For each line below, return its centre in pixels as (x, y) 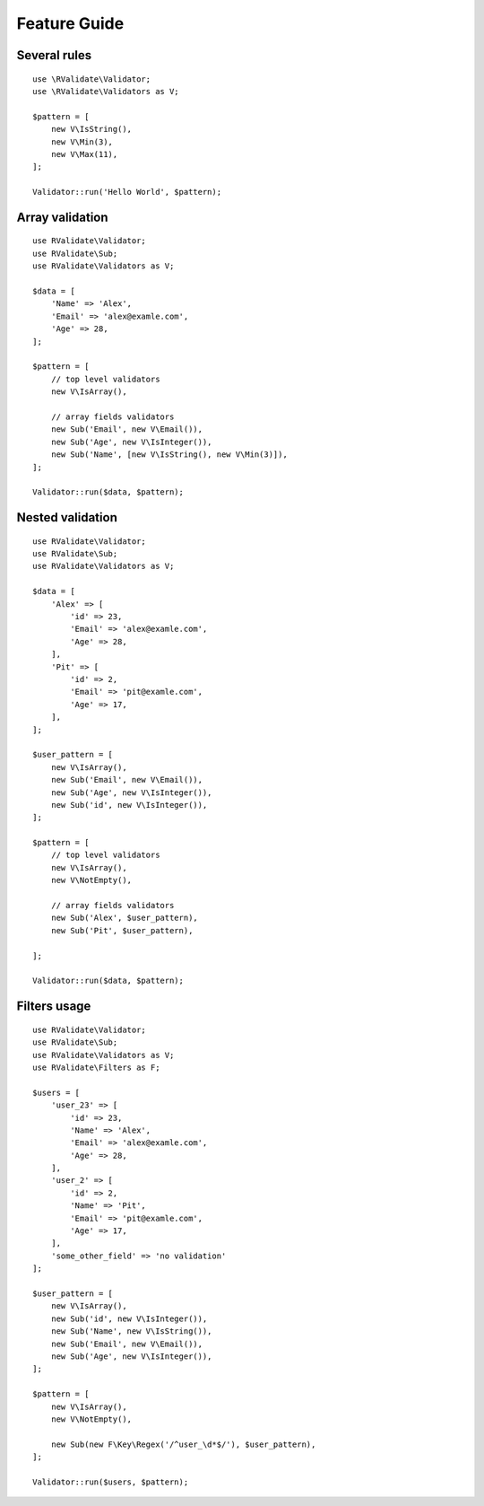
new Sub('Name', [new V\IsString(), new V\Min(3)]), (169, 455)
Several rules (54, 55)
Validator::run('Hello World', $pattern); (127, 192)
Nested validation (67, 517)
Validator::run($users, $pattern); (111, 1482)
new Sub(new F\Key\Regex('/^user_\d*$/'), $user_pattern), (183, 1444)
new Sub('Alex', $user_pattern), (125, 918)
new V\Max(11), (84, 154)
